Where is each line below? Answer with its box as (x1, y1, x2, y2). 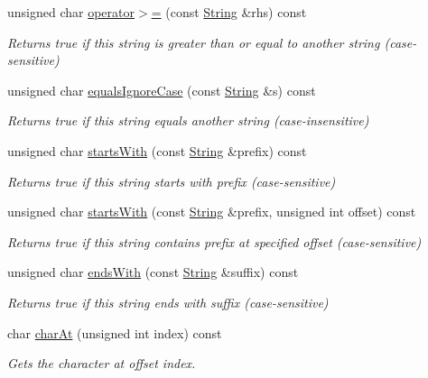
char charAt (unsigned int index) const (7, 323, 222, 342)
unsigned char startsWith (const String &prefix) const (7, 141, 307, 160)
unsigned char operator (7, 3, 135, 21)
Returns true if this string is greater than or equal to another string (7, 32, 380, 51)
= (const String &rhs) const (151, 3, 307, 21)
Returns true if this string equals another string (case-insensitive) (7, 111, 369, 130)
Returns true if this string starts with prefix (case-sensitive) (7, 171, 336, 190)
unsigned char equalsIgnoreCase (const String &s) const (7, 80, 316, 99)
